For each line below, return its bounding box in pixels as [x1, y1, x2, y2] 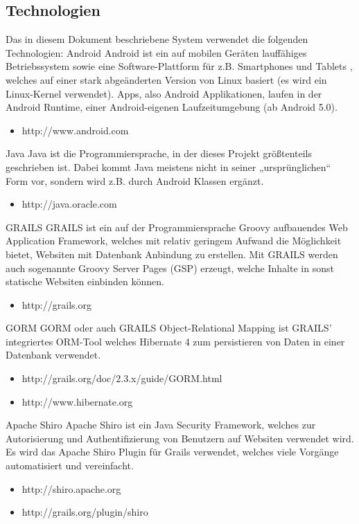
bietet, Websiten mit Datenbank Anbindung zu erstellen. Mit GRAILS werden [6, 246, 338, 261]
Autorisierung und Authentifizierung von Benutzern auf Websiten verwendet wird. [6, 431, 354, 445]
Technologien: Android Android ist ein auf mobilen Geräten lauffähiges [6, 45, 307, 60]
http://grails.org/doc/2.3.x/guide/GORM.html [21, 371, 222, 386]
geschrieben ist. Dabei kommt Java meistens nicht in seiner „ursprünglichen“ [6, 159, 331, 174]
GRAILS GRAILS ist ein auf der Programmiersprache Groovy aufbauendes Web [6, 219, 348, 234]
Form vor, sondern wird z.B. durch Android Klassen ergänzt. [6, 173, 264, 188]
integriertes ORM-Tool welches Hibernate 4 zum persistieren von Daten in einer [6, 334, 345, 348]
